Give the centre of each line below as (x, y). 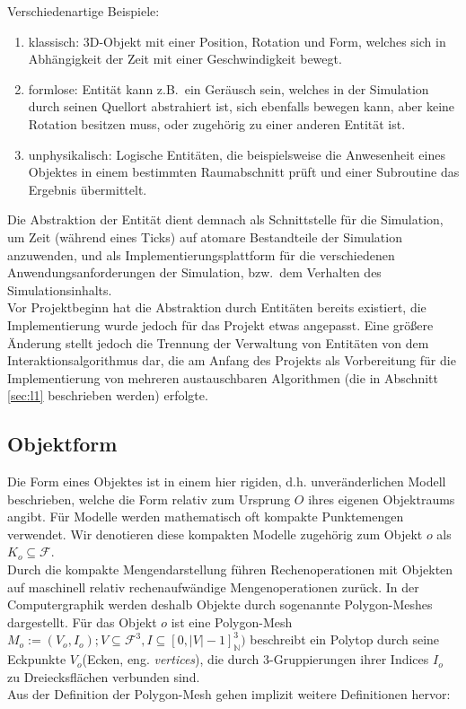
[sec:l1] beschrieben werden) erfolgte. (108, 395)
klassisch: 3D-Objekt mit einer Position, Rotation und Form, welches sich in (237, 41)
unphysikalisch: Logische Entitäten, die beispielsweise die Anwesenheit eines (237, 154)
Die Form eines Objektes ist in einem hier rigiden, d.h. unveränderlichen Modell (227, 481)
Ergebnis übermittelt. (88, 189)
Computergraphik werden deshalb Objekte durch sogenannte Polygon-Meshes (220, 604)
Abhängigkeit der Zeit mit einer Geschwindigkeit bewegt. (185, 59)
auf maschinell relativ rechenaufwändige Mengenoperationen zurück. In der (213, 586)
